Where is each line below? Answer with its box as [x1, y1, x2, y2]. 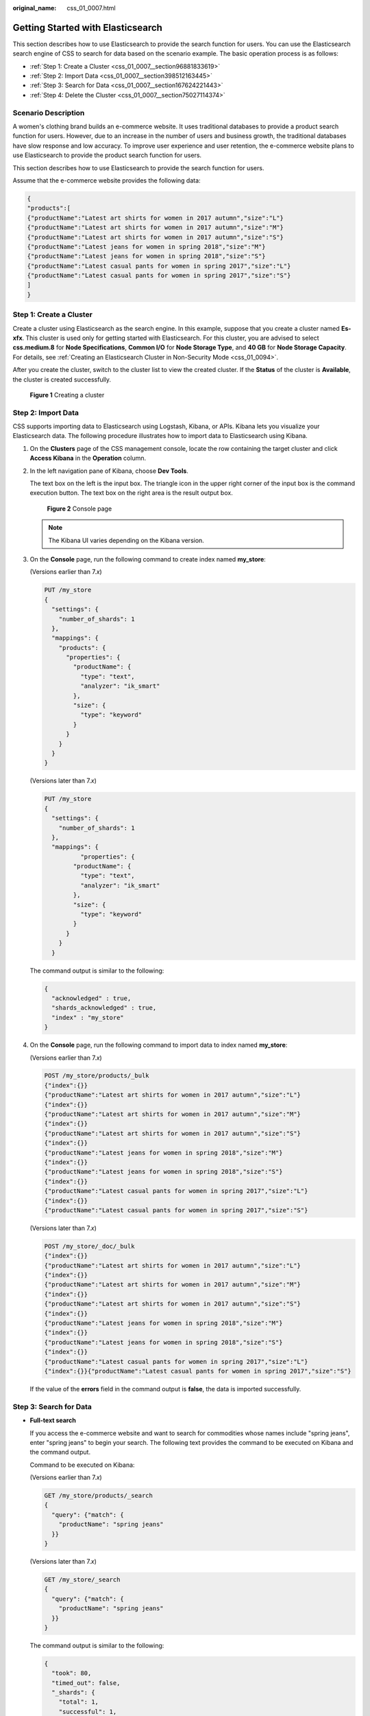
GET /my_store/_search [44, 1575, 121, 1584]
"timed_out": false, [51, 1679, 121, 1686]
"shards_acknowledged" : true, [51, 1004, 157, 1012]
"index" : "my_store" [51, 1013, 125, 1021]
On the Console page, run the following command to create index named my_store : [29, 555, 267, 563]
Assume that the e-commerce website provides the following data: [12, 176, 201, 185]
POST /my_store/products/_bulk [44, 1071, 150, 1080]
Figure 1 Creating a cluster [29, 391, 105, 399]
